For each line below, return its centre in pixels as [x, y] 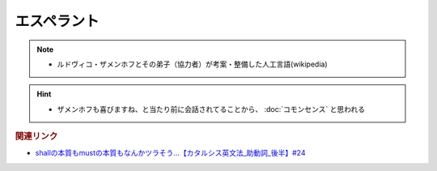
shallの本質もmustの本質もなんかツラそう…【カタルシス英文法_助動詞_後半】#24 [170, 153]
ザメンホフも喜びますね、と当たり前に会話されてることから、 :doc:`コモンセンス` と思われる [211, 109]
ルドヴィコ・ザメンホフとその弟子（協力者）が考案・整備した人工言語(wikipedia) [192, 64]
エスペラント [57, 21]
